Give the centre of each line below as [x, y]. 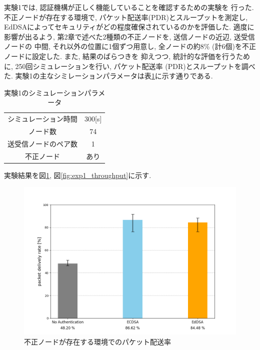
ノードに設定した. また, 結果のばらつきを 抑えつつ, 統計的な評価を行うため [127, 56]
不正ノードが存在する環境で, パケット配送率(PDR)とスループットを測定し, [126, 17]
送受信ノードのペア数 [42, 143]
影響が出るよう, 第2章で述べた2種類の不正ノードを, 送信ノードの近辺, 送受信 [129, 36]
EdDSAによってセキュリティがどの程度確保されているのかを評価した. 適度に [129, 27]
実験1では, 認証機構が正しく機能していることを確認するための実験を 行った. [129, 7]
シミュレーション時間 [42, 119]
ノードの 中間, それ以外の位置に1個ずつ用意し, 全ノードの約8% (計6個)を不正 [130, 46]
